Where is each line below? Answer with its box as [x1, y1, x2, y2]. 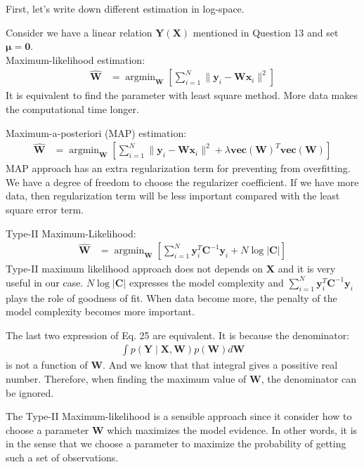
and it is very [278, 261, 336, 276]
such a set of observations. [6, 449, 119, 464]
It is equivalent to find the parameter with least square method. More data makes [6, 88, 358, 103]
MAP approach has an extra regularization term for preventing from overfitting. [6, 161, 351, 176]
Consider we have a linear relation [6, 25, 152, 39]
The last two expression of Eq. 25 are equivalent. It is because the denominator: [6, 327, 350, 342]
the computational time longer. [6, 102, 139, 116]
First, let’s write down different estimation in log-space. [6, 1, 245, 15]
